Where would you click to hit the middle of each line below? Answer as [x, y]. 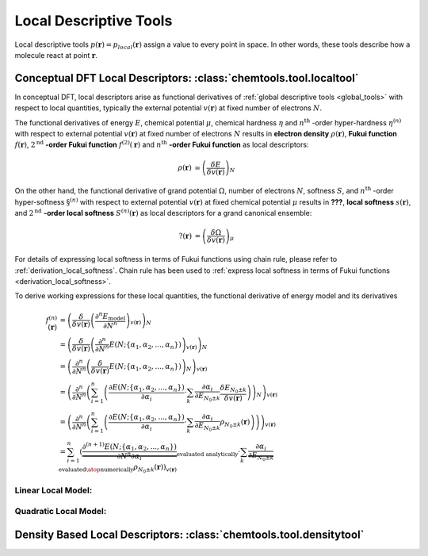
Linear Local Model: [53, 490]
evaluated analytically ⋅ [208, 452]
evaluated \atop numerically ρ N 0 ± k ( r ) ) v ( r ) [118, 468]
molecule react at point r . [56, 55]
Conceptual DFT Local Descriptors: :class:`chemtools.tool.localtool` [187, 78]
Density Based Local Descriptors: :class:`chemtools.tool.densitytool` [189, 535]
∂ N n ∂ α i [130, 456]
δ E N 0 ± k [233, 389]
